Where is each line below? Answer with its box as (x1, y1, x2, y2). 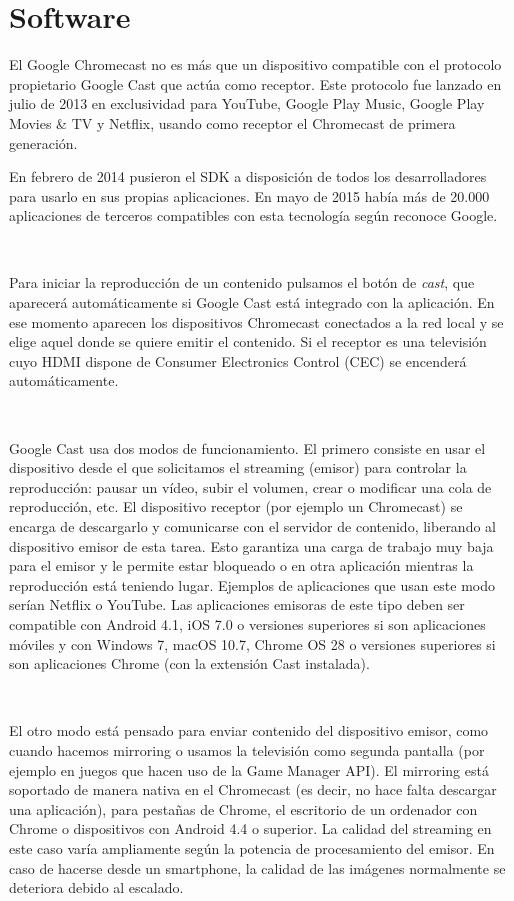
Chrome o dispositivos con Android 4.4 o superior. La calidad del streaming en (9, 818, 492, 839)
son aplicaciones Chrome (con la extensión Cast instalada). (9, 653, 370, 674)
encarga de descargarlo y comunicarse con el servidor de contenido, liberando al (9, 516, 496, 536)
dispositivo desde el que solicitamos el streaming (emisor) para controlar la (9, 457, 467, 478)
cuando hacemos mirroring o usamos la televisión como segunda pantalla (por (9, 739, 485, 760)
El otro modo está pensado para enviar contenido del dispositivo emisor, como (9, 720, 489, 741)
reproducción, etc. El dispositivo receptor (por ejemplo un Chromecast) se (9, 496, 463, 517)
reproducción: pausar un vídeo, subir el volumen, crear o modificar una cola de (9, 476, 492, 497)
